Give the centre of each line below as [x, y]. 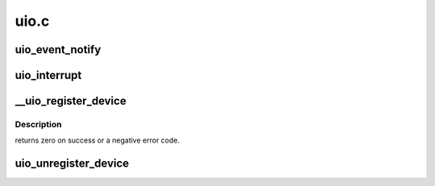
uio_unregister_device [72, 164]
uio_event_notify [58, 50]
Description [38, 124]
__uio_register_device [70, 101]
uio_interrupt [48, 75]
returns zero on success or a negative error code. [97, 140]
